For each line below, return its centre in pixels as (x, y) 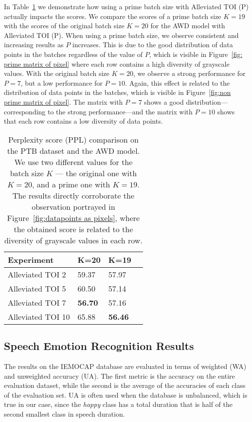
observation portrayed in (73, 206)
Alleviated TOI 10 (39, 316)
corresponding (25, 111)
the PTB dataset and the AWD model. (73, 150)
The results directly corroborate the (73, 195)
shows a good (164, 101)
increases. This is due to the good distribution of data (153, 45)
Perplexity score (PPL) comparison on (73, 139)
